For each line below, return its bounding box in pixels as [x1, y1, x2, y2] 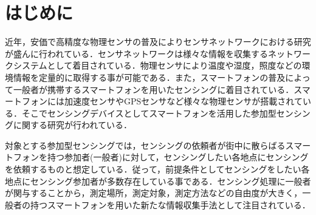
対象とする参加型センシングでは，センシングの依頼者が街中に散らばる [5, 138, 286, 151]
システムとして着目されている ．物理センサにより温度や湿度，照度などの [13, 59, 302, 72]
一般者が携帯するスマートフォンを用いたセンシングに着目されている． [13, 83, 294, 95]
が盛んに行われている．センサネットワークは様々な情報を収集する [5, 47, 268, 60]
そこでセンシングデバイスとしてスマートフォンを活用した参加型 [21, 106, 276, 119]
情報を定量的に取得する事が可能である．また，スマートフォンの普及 [13, 70, 286, 83]
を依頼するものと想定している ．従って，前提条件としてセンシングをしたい [5, 163, 301, 176]
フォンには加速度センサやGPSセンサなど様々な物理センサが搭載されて [21, 95, 303, 107]
